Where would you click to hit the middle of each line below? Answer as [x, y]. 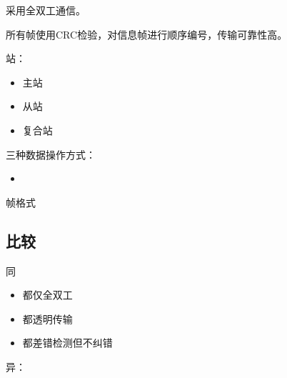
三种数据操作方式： [51, 154]
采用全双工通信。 [46, 10]
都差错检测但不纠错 [67, 343]
